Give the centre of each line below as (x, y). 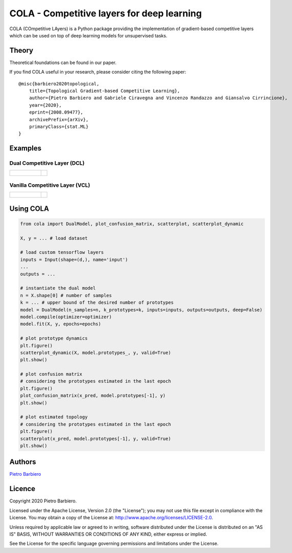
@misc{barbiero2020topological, (59, 84)
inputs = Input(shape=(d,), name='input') (74, 259)
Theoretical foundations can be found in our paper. (63, 62)
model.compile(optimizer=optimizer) (66, 317)
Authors (23, 462)
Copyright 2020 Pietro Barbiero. (43, 501)
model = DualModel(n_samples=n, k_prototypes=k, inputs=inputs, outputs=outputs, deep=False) (141, 310)
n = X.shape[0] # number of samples (66, 295)
